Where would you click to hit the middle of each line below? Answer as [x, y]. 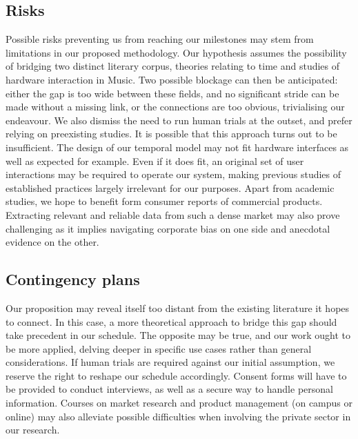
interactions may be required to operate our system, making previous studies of [173, 174]
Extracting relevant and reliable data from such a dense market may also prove [173, 214]
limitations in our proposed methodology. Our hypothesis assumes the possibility [176, 52]
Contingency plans [73, 279]
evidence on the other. [52, 242]
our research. [33, 430]
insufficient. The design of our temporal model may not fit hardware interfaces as [177, 147]
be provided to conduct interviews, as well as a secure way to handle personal [169, 389]
